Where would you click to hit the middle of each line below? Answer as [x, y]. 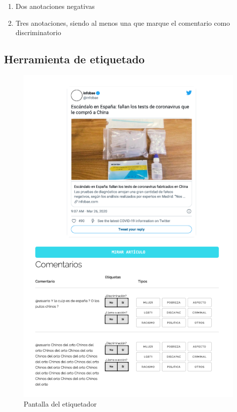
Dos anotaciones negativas [55, 6]
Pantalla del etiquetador [60, 404]
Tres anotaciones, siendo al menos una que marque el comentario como [123, 23]
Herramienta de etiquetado [74, 59]
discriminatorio [38, 32]
